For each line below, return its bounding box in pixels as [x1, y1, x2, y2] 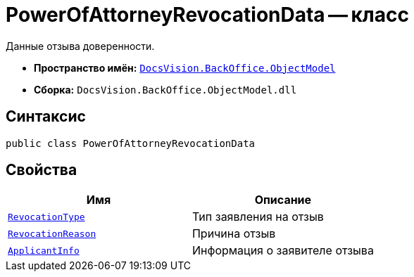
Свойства [6, 161, 77, 179]
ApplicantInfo [8, 245, 80, 256]
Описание [254, 193, 312, 207]
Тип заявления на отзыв [192, 210, 324, 224]
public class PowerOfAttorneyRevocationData [6, 137, 256, 149]
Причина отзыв [192, 226, 276, 241]
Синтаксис [6, 108, 86, 126]
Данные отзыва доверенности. [6, 39, 155, 52]
